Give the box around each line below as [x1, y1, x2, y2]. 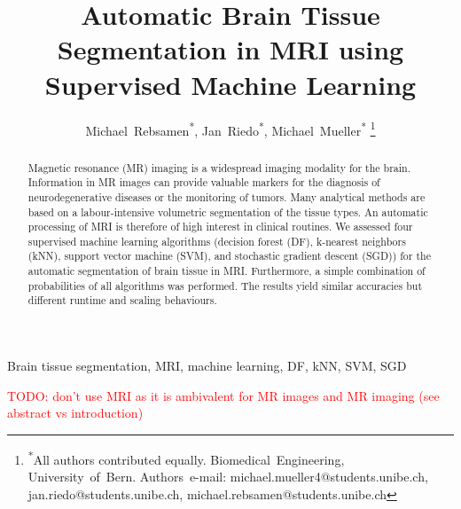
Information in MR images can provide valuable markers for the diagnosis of [27, 175, 380, 190]
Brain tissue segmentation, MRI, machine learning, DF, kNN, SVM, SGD [7, 356, 407, 375]
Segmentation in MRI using [57, 31, 404, 67]
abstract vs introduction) [7, 403, 144, 422]
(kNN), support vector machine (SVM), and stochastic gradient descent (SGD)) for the [27, 248, 431, 263]
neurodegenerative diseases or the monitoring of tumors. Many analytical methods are [27, 189, 426, 204]
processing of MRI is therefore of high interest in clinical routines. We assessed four [27, 219, 413, 234]
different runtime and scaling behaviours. [27, 293, 217, 308]
